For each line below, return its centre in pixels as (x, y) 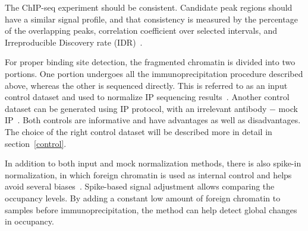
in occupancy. (29, 221)
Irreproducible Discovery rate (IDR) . (74, 42)
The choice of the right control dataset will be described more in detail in (139, 131)
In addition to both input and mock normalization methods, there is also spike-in (153, 163)
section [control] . (36, 143)
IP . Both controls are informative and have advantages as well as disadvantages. (153, 120)
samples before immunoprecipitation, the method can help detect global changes (151, 209)
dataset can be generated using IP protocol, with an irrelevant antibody (136, 108)
